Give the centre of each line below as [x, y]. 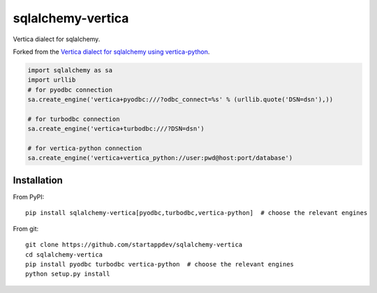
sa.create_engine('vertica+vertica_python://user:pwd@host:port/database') [160, 158]
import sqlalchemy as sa [70, 70]
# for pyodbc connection [70, 90]
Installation [38, 180]
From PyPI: [29, 197]
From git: [26, 228]
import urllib [52, 80]
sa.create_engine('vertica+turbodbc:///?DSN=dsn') [116, 129]
